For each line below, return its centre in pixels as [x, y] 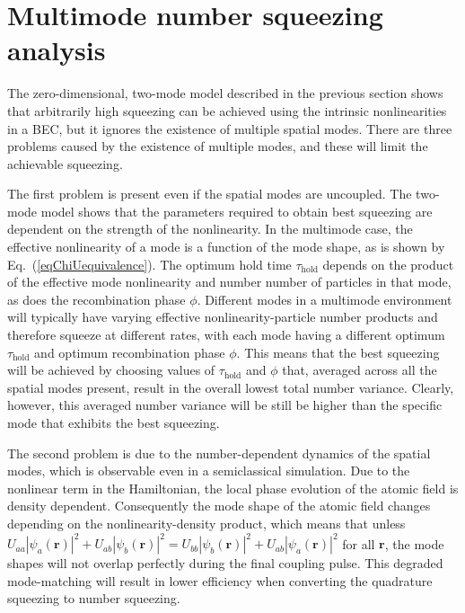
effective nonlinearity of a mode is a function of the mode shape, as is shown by [226, 247]
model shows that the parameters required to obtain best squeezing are [237, 211]
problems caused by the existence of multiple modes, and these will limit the [218, 146]
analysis [57, 50]
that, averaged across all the [360, 370]
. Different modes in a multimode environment [325, 299]
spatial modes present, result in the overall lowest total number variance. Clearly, [231, 387]
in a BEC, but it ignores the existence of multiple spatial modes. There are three [230, 128]
